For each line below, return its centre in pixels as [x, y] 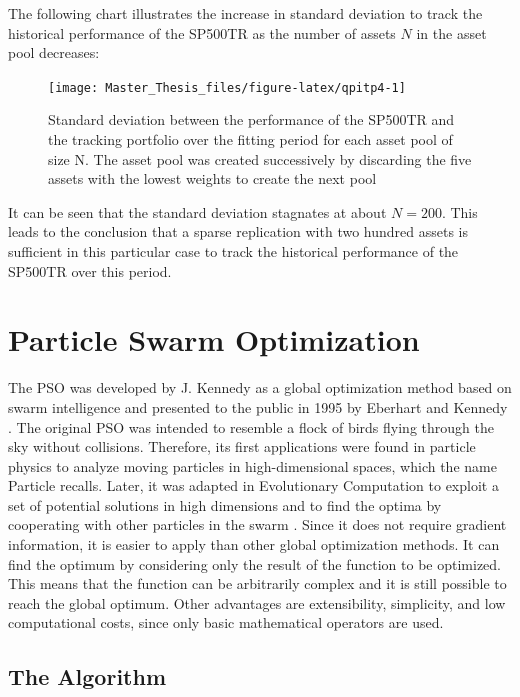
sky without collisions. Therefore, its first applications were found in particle [242, 446]
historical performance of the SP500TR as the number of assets [202, 32]
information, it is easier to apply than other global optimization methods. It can [254, 544]
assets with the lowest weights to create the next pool [212, 178]
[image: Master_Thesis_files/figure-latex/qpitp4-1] [227, 87]
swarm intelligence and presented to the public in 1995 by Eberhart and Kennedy [258, 406]
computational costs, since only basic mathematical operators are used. [226, 622]
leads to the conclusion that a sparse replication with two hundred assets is [238, 231]
